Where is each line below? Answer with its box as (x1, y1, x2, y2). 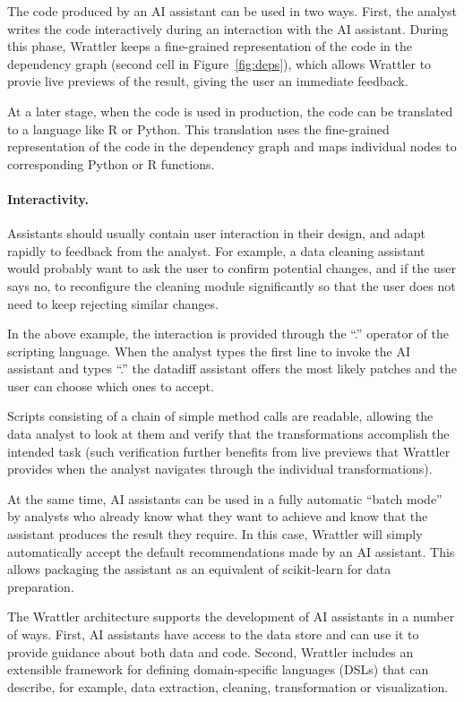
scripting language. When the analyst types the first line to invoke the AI (7, 341, 410, 360)
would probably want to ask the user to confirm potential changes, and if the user (7, 259, 456, 278)
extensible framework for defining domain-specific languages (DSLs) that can (7, 660, 429, 679)
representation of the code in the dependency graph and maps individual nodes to (7, 137, 457, 156)
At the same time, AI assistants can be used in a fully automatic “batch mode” (7, 489, 443, 508)
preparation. (7, 577, 74, 595)
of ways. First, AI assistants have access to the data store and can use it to (7, 625, 419, 644)
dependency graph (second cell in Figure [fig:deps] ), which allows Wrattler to (7, 54, 432, 73)
